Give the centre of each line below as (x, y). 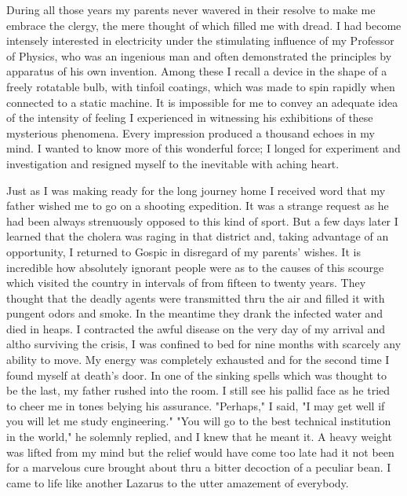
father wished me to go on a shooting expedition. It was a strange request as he (198, 206)
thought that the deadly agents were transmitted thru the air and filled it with (196, 298)
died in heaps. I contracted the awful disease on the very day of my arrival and (196, 328)
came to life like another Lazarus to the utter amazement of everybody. (178, 482)
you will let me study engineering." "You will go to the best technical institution (199, 421)
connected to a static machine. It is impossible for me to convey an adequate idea (202, 102)
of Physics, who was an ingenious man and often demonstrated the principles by (199, 55)
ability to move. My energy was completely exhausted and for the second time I (198, 360)
